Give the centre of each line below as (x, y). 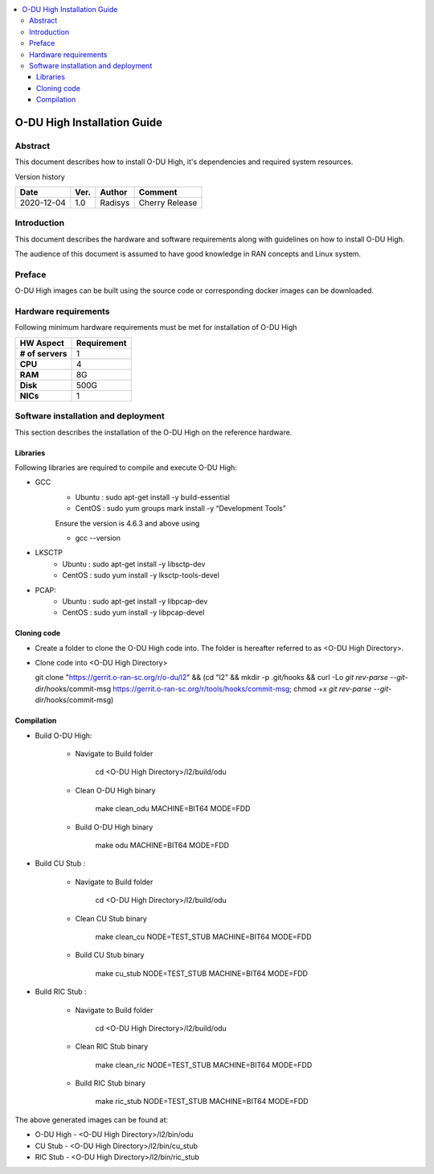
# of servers (43, 353)
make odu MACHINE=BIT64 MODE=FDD (162, 845)
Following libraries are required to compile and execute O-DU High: (126, 468)
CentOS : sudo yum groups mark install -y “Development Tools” (180, 509)
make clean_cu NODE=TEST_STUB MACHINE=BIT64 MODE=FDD (204, 937)
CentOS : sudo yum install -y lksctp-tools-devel (141, 575)
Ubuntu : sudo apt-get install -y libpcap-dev (135, 601)
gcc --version (98, 538)
